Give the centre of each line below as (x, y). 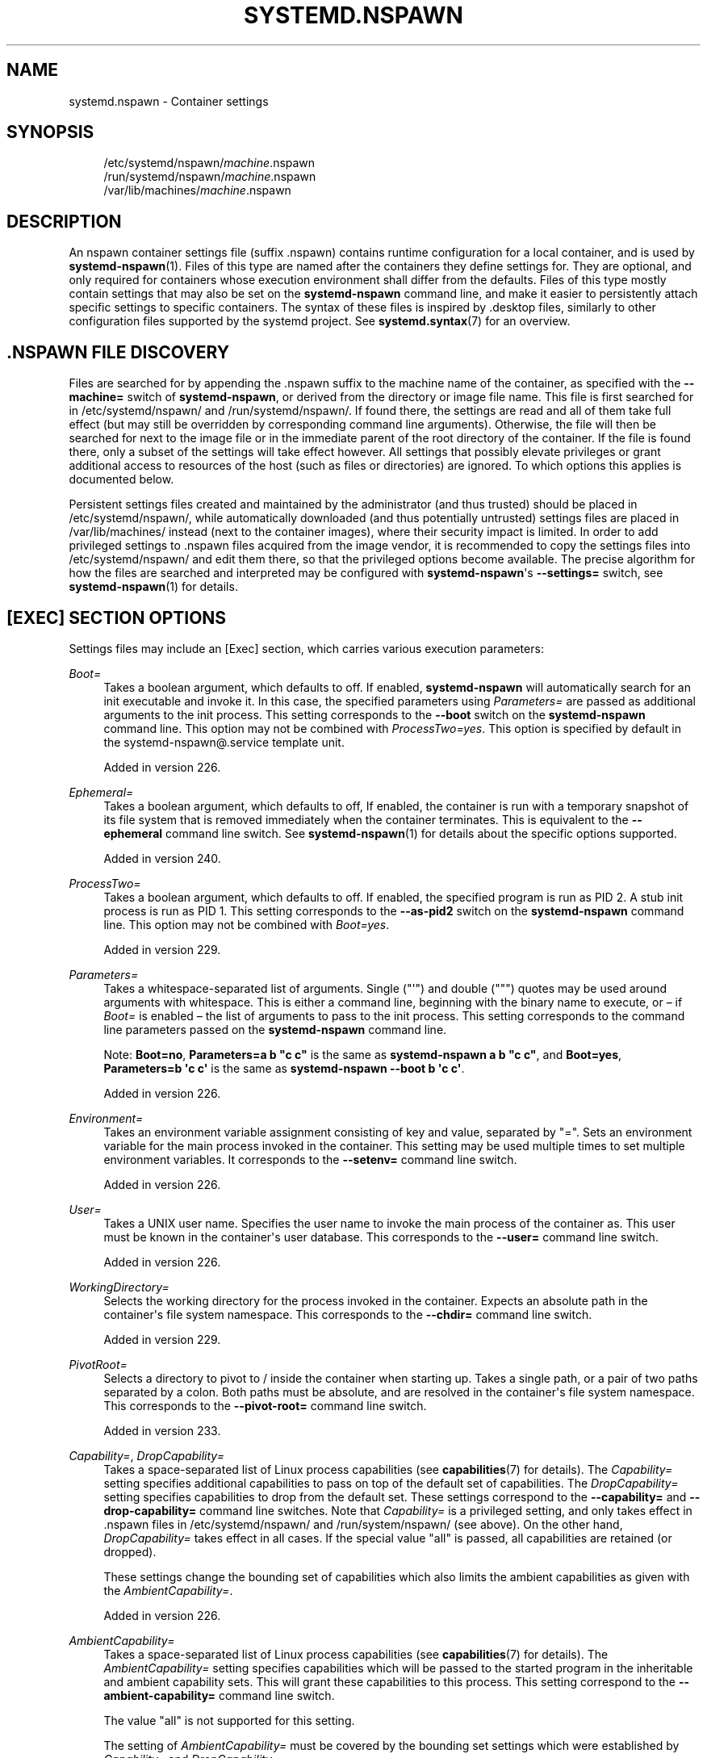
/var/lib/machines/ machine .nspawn (197, 190)
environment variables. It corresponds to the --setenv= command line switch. (310, 1159)
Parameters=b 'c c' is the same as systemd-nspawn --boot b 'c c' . (284, 1068)
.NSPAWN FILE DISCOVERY (118, 352)
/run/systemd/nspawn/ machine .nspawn (210, 177)
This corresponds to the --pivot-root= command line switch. (265, 1405)
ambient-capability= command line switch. (219, 1695)
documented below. (121, 479)
